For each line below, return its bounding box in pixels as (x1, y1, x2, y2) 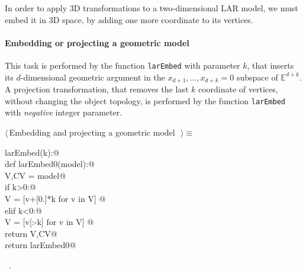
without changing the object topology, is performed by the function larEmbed (5, 94, 285, 107)
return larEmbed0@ (5, 239, 76, 251)
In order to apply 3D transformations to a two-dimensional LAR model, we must (5, 2, 298, 14)
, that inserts (247, 59, 294, 71)
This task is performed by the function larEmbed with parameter (5, 59, 240, 71)
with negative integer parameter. (5, 106, 123, 118)
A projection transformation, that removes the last (5, 83, 189, 95)
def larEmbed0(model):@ (5, 158, 95, 170)
